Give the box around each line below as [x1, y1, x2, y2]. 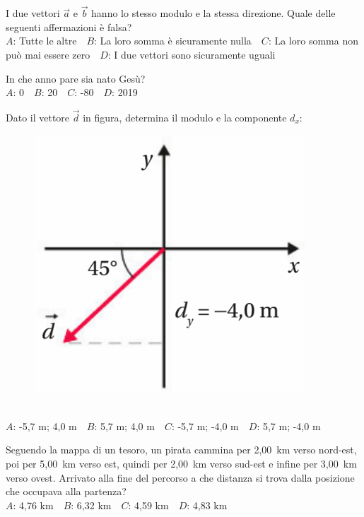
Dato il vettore [6, 110, 70, 124]
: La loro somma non [268, 33, 358, 48]
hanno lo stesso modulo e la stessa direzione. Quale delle [91, 6, 336, 20]
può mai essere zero [6, 47, 90, 61]
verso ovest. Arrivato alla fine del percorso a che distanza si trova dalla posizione [6, 470, 355, 485]
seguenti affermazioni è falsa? [6, 19, 132, 34]
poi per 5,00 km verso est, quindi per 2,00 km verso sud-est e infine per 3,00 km [6, 456, 357, 470]
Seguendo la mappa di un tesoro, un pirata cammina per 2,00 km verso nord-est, [6, 442, 357, 457]
